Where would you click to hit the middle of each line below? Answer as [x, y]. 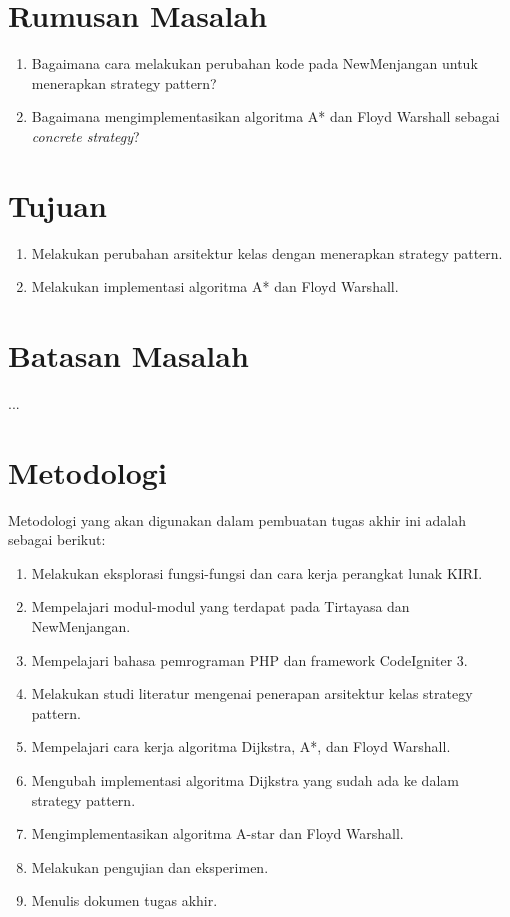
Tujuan [57, 204]
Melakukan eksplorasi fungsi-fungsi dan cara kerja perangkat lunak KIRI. [257, 572]
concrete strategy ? [85, 135]
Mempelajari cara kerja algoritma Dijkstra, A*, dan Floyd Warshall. [241, 746]
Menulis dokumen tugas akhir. [124, 900]
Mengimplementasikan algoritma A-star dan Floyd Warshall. [217, 833]
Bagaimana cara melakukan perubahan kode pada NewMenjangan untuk [254, 63]
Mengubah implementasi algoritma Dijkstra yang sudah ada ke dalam [245, 780]
